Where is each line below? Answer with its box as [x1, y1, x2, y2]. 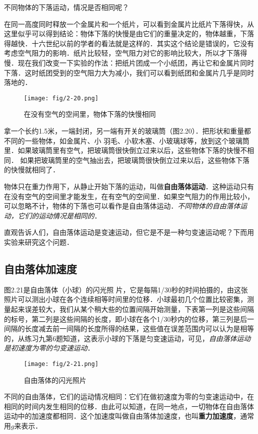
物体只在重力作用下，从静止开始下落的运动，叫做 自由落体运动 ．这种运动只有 [4, 181, 254, 191]
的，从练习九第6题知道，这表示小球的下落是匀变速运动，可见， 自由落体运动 [4, 333, 251, 343]
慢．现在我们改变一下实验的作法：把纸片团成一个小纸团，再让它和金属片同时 [4, 57, 254, 68]
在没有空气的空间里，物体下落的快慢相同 [24, 109, 156, 119]
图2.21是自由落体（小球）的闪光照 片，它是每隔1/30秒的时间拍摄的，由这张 [4, 284, 248, 294]
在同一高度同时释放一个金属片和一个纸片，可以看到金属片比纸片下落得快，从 [4, 18, 254, 29]
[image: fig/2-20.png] [24, 94, 99, 102]
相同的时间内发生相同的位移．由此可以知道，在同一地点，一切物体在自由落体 [4, 401, 254, 411]
